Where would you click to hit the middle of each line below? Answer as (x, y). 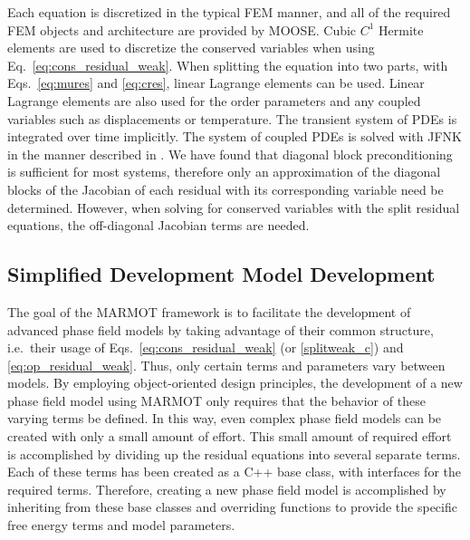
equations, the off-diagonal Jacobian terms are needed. (158, 225)
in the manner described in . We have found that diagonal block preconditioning (230, 154)
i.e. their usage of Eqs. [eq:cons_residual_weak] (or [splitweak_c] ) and (206, 347)
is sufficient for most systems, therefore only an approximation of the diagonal (224, 172)
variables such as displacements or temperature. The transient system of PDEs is (232, 118)
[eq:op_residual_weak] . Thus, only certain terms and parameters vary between (226, 365)
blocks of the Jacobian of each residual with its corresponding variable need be (225, 189)
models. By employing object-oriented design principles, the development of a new (235, 383)
